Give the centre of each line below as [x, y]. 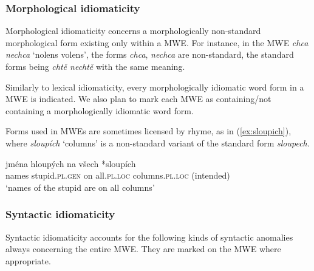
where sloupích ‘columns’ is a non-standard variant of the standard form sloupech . [158, 142]
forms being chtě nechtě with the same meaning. [95, 66]
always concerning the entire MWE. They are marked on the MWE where [143, 249]
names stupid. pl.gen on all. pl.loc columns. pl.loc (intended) [118, 175]
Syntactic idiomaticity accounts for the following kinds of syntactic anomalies [149, 237]
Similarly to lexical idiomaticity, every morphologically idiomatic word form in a [155, 87]
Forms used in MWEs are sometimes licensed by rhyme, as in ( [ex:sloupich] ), [148, 131]
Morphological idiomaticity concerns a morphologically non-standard [133, 31]
